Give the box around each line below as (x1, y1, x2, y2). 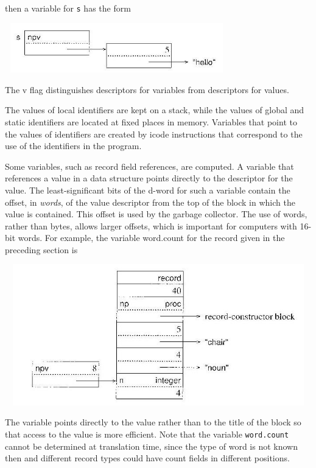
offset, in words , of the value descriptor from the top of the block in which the (5, 195, 295, 208)
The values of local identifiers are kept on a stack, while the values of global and (5, 103, 304, 116)
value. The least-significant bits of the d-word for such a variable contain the (5, 183, 290, 196)
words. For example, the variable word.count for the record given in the (18, 231, 285, 244)
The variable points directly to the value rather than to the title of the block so (5, 416, 301, 428)
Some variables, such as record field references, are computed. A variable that (5, 159, 294, 172)
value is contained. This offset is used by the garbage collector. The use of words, (5, 208, 307, 220)
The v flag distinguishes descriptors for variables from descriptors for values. (5, 83, 289, 96)
